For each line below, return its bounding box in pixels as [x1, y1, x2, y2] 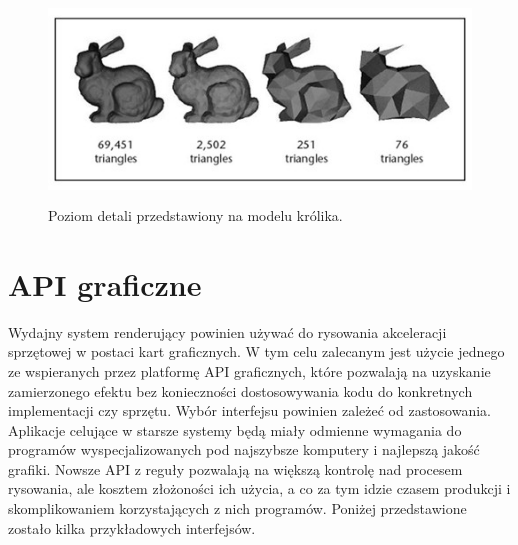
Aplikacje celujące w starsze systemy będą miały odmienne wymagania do [8, 419, 462, 440]
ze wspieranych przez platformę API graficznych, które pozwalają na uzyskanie [8, 360, 491, 381]
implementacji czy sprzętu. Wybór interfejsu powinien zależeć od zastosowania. [8, 400, 492, 421]
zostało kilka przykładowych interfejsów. [8, 517, 256, 538]
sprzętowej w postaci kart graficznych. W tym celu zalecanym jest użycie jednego [8, 341, 505, 362]
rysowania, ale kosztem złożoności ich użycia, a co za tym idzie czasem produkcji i [8, 478, 511, 499]
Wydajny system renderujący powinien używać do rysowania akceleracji [8, 321, 447, 342]
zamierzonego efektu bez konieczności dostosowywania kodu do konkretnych [8, 380, 473, 401]
